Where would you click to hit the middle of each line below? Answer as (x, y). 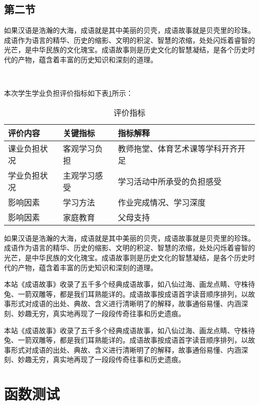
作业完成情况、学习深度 (162, 202)
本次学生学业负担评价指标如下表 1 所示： (68, 93)
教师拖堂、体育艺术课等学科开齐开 (182, 148)
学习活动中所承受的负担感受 (170, 181)
